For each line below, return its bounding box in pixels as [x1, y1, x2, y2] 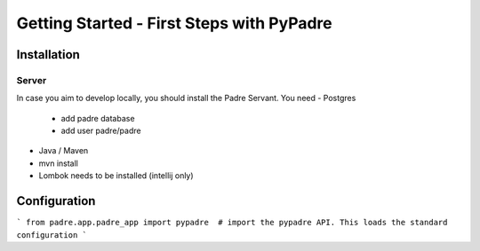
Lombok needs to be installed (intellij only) [38, 170, 195, 181]
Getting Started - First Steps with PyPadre [16, 13, 332, 33]
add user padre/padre [60, 125, 141, 137]
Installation [16, 47, 80, 62]
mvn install [38, 158, 79, 169]
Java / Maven [38, 145, 89, 156]
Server [16, 74, 47, 86]
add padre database [60, 113, 135, 123]
